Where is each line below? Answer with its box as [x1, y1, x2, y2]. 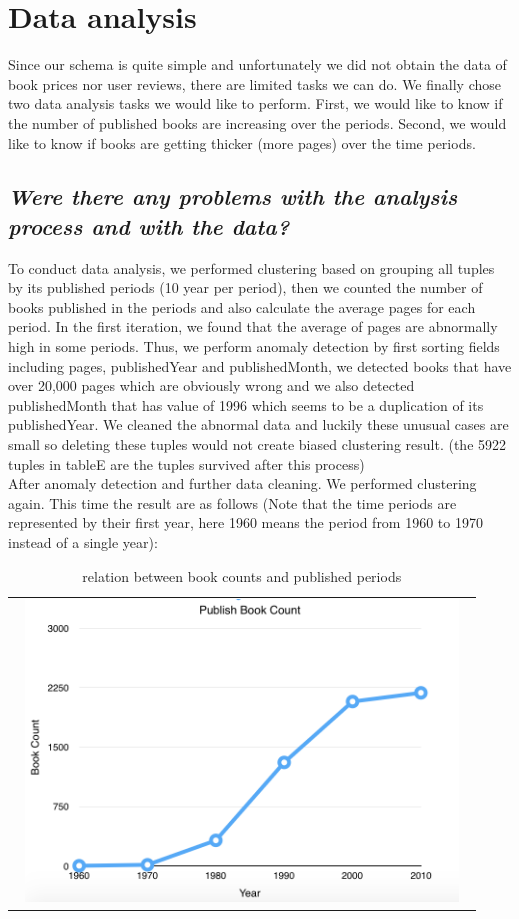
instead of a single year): [8, 532, 158, 552]
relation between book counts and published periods [82, 565, 402, 586]
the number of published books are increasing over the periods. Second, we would [8, 112, 507, 133]
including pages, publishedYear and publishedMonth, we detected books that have [8, 355, 512, 376]
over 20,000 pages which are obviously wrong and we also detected [8, 375, 415, 396]
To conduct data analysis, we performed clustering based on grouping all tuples [8, 257, 495, 278]
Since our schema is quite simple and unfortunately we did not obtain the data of [8, 54, 507, 75]
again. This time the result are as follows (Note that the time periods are [8, 492, 457, 513]
